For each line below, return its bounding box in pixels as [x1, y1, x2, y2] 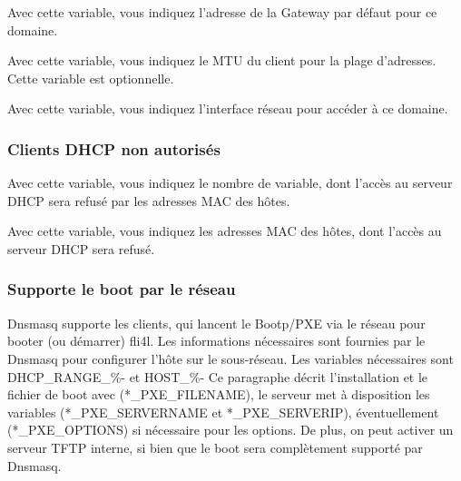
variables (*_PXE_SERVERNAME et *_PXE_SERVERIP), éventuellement [7, 402, 439, 421]
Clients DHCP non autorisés [7, 137, 221, 160]
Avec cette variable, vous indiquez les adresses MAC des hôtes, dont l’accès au [7, 221, 442, 240]
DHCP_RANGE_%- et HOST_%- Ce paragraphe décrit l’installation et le [7, 367, 428, 386]
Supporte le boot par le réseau [7, 278, 236, 300]
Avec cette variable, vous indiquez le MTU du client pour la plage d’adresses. [7, 51, 436, 70]
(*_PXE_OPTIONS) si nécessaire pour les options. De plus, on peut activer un [7, 420, 454, 439]
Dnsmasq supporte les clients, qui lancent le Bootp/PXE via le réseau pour [7, 313, 426, 332]
